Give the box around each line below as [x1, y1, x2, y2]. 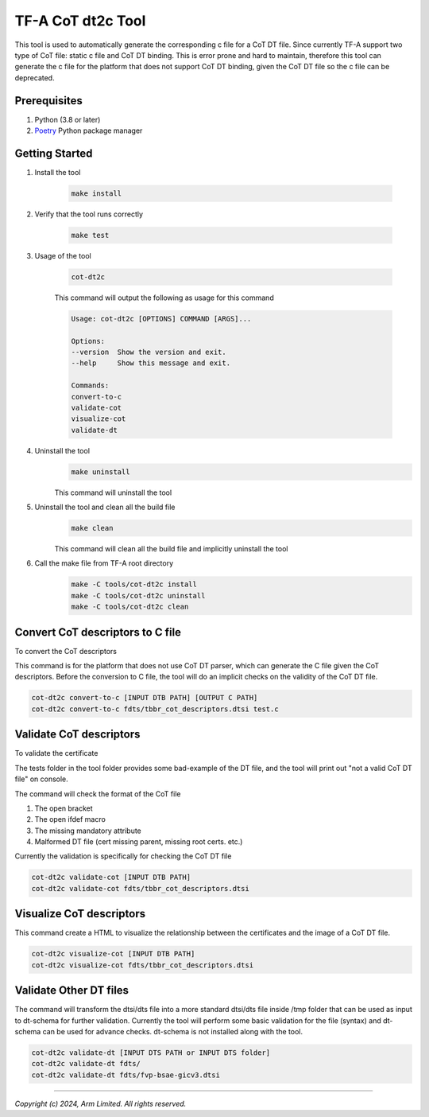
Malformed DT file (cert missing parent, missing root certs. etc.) [34, 837, 243, 847]
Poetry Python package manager [34, 126, 143, 135]
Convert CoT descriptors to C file [14, 625, 182, 639]
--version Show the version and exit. [71, 347, 226, 356]
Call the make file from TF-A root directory [34, 558, 174, 568]
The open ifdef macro [34, 815, 106, 824]
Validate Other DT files [14, 983, 129, 998]
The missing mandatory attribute [34, 826, 142, 835]
